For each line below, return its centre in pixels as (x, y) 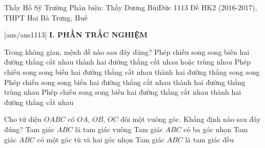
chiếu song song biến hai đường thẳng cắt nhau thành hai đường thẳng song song (132, 71)
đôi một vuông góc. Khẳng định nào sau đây (191, 119)
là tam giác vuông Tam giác (119, 129)
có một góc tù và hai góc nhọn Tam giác (101, 139)
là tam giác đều (210, 139)
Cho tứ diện (23, 119)
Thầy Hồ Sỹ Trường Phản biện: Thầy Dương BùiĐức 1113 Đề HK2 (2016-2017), (131, 7)
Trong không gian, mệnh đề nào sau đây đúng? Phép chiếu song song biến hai (127, 51)
